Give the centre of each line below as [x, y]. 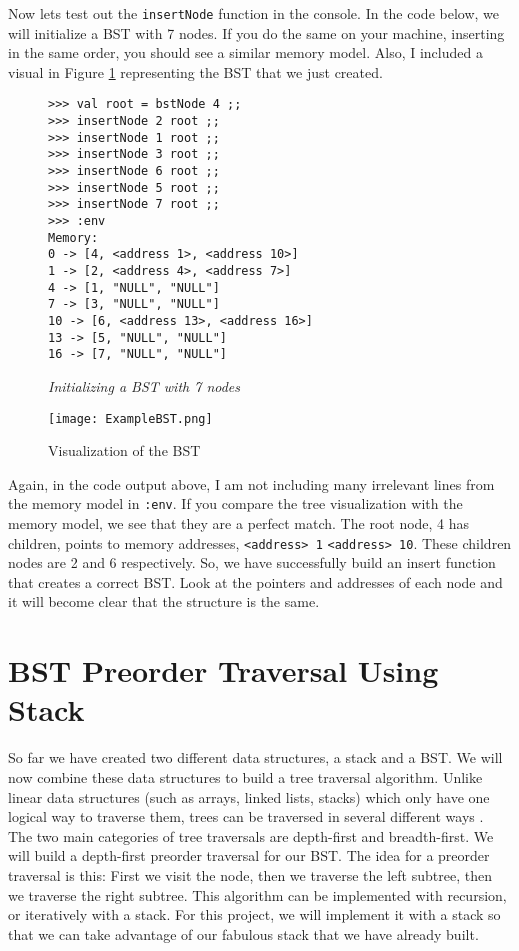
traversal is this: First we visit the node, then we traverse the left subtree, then [250, 874]
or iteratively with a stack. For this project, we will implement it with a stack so [254, 914]
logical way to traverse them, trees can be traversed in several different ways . [246, 816]
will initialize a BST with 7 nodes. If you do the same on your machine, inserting [256, 32]
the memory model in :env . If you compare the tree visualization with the [235, 503]
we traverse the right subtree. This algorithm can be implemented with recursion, [257, 894]
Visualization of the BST [124, 450]
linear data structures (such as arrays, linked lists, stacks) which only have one [249, 796]
